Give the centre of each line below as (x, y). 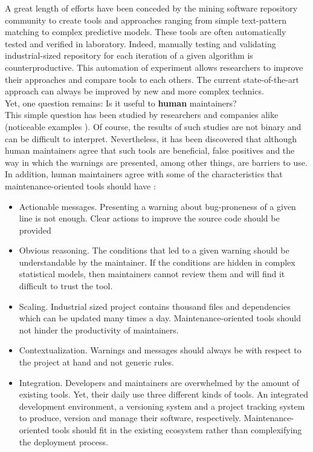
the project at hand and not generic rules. (96, 362)
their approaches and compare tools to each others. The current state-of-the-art (152, 79)
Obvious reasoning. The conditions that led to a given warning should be (154, 250)
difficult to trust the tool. (66, 286)
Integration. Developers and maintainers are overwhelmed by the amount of (159, 382)
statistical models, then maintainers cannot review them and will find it (152, 274)
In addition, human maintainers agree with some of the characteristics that (144, 174)
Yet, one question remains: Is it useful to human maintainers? (121, 103)
